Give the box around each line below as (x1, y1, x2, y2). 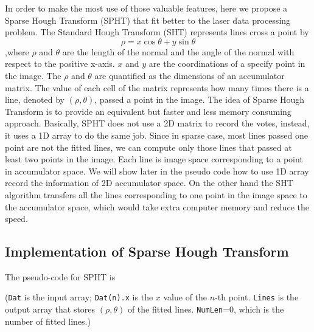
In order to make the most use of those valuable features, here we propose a (5, 2, 288, 14)
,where (5, 45, 29, 58)
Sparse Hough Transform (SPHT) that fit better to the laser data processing (5, 13, 291, 26)
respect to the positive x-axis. (5, 57, 115, 70)
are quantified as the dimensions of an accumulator (94, 69, 285, 81)
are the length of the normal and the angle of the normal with (62, 45, 295, 58)
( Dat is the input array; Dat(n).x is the (5, 291, 153, 303)
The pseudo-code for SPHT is (5, 270, 116, 283)
